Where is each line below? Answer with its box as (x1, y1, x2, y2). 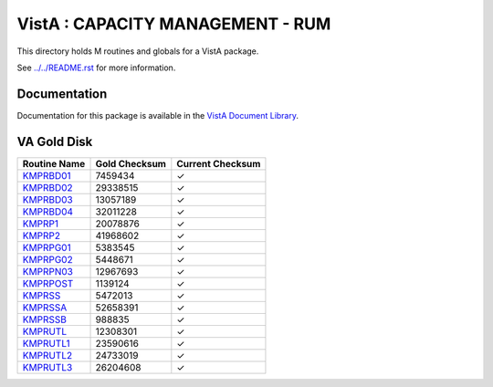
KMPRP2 (22, 229, 61, 242)
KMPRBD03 (22, 193, 73, 205)
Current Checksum (176, 157, 261, 170)
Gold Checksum (95, 157, 166, 170)
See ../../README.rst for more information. (16, 62, 176, 73)
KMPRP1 (22, 217, 59, 230)
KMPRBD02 (22, 181, 73, 193)
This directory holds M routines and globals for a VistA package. (16, 46, 259, 57)
